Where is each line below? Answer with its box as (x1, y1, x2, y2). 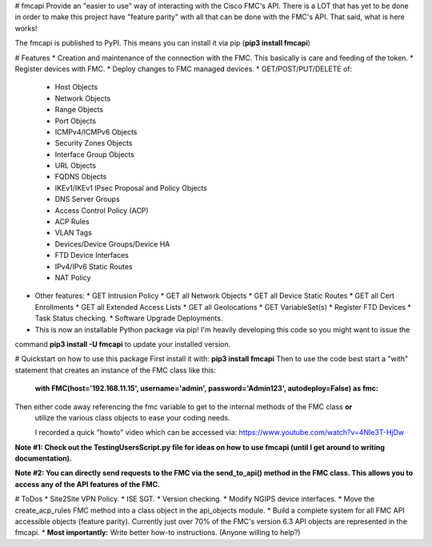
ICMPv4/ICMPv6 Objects (54, 127, 138, 136)
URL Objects (54, 161, 96, 171)
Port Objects (54, 116, 96, 126)
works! (14, 23, 38, 33)
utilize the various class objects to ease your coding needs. (34, 412, 230, 422)
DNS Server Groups (54, 195, 120, 204)
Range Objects (54, 105, 104, 115)
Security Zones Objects (54, 139, 133, 148)
